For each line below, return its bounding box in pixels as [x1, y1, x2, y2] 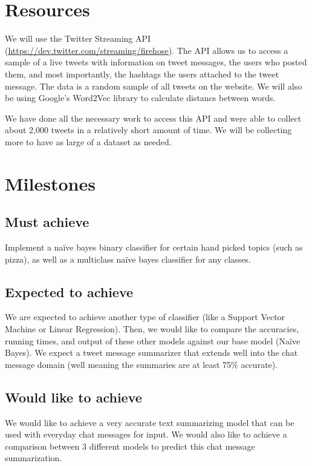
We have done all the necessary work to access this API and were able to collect [5, 111, 302, 124]
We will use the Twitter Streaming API [5, 32, 151, 45]
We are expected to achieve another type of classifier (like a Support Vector [5, 310, 285, 323]
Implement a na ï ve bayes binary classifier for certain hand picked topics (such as [5, 241, 303, 254]
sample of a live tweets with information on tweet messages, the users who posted [5, 56, 307, 68]
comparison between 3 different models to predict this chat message [5, 439, 255, 452]
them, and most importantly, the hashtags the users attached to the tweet [5, 67, 279, 80]
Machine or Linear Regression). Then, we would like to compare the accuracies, [5, 323, 299, 335]
